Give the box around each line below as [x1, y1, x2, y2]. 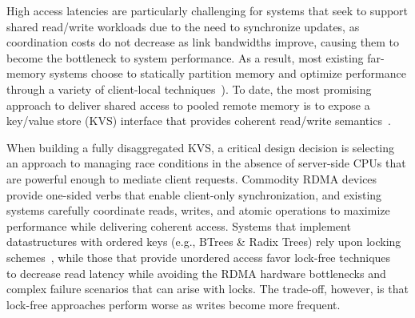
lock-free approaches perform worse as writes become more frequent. [6, 296, 341, 312]
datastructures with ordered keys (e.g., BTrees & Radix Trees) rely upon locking [6, 233, 401, 250]
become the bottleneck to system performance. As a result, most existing [6, 49, 364, 66]
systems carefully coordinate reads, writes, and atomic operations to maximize [6, 202, 390, 219]
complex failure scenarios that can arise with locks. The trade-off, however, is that [6, 280, 409, 297]
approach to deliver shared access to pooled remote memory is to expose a [6, 96, 370, 113]
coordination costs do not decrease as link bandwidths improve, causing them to [6, 34, 399, 50]
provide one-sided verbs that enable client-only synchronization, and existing [6, 186, 382, 203]
